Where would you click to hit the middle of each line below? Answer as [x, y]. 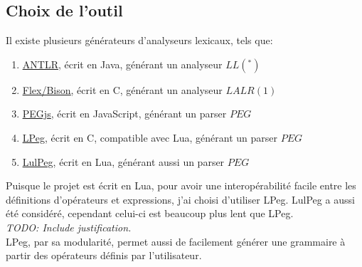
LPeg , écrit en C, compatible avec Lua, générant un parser [150, 137]
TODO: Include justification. [69, 227]
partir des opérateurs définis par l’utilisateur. [104, 255]
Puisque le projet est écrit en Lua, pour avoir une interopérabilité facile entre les [181, 185]
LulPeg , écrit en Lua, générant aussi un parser [123, 161]
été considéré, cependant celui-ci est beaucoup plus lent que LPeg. [150, 213]
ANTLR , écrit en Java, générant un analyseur [122, 64]
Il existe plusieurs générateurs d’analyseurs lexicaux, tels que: [139, 40]
